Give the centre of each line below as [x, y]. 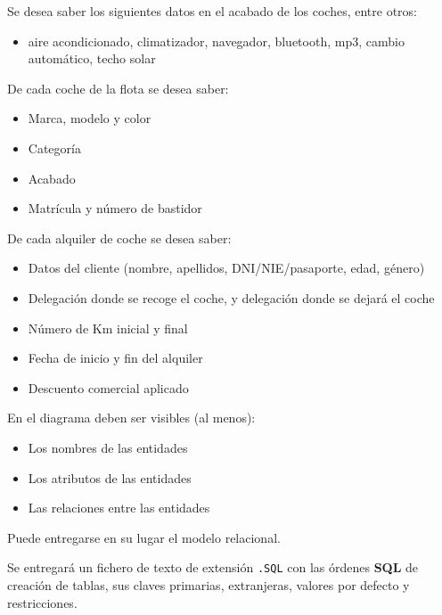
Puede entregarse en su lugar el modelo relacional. [144, 537]
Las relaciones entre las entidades [119, 508]
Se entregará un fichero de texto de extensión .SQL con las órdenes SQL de [213, 567]
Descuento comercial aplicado [108, 387]
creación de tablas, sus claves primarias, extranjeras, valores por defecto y [209, 584]
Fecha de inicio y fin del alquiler [115, 358]
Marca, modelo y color [90, 118]
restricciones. [42, 602]
